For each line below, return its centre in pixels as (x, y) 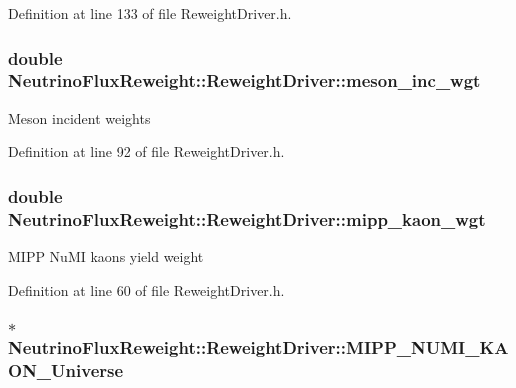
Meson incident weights (79, 117)
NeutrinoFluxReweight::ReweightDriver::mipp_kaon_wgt (247, 218)
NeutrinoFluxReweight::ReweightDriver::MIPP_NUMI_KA (258, 347)
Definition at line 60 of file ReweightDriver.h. (146, 289)
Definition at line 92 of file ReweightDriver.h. (146, 151)
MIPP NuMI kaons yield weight (106, 256)
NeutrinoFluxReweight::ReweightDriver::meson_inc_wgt (244, 80)
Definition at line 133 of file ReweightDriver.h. (150, 13)
